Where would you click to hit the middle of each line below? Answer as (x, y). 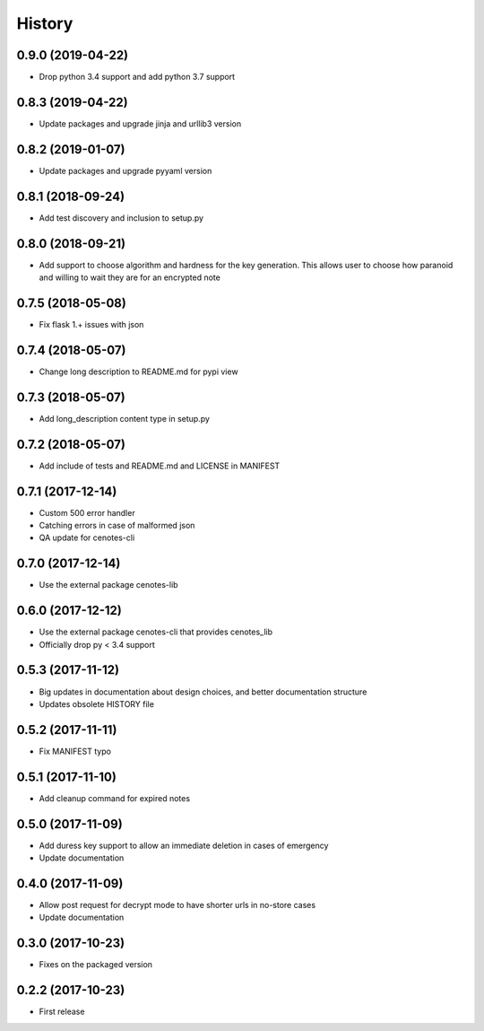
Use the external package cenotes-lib (108, 585)
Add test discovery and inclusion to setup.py (121, 218)
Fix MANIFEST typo (75, 751)
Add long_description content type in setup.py (125, 418)
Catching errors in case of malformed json (117, 525)
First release (62, 1012)
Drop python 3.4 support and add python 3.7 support (137, 77)
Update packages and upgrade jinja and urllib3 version (140, 123)
